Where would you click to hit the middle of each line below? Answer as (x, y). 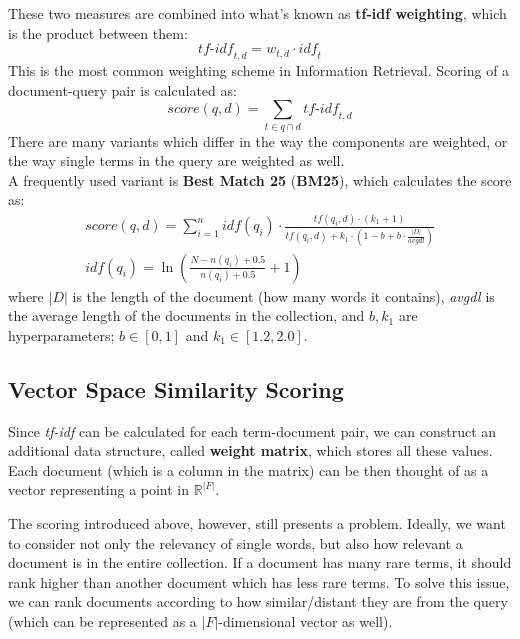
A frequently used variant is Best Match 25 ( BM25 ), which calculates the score (260, 179)
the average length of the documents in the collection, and (186, 315)
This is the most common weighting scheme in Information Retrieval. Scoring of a (259, 69)
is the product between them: (98, 32)
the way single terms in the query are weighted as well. (176, 160)
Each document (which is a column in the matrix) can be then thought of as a (248, 469)
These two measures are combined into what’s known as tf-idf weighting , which (257, 13)
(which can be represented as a (102, 620)
